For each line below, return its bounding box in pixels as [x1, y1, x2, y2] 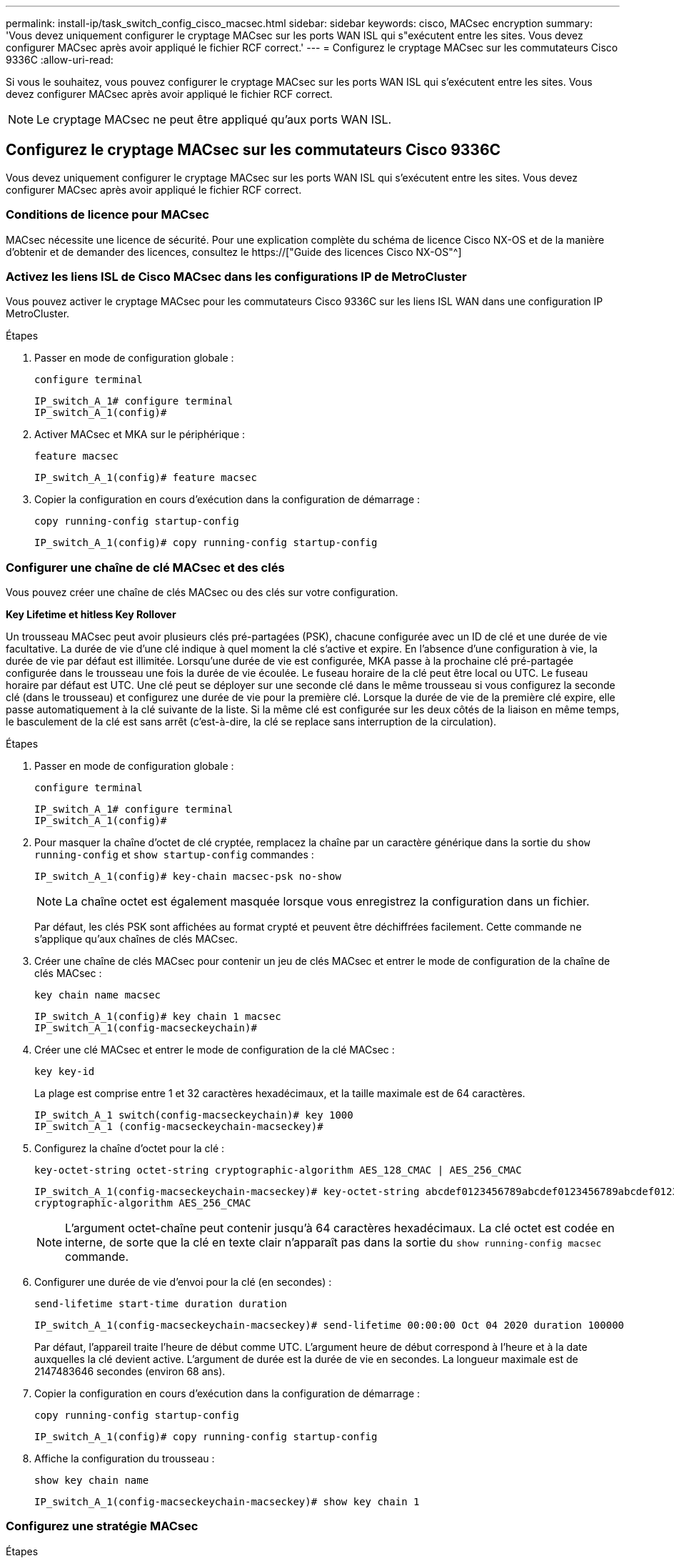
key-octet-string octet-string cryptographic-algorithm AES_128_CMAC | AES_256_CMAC [34, 1164, 522, 1176]
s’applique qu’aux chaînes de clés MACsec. [34, 933, 238, 946]
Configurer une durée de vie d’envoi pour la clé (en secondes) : [34, 1276, 332, 1289]
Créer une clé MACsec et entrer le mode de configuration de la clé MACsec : [34, 1044, 395, 1056]
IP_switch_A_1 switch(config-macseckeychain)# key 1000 [34, 1109, 353, 1121]
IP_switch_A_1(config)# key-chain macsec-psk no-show [34, 871, 341, 883]
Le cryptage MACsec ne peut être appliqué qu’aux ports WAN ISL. [36, 112, 392, 127]
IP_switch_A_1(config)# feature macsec [34, 472, 257, 484]
